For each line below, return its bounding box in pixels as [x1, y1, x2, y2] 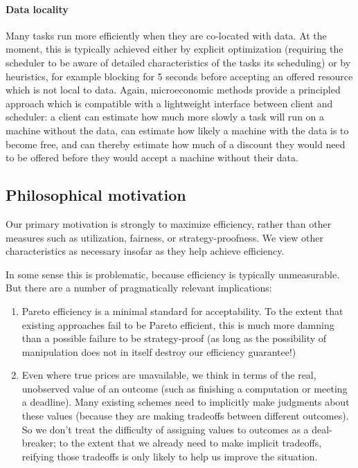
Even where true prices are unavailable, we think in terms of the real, [21, 368, 316, 382]
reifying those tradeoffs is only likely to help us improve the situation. [21, 449, 318, 463]
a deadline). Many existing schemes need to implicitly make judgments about [21, 395, 350, 409]
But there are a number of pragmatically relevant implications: [6, 280, 272, 295]
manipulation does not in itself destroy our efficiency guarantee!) [21, 344, 296, 359]
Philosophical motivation [6, 184, 186, 206]
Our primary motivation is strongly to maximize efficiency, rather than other [6, 216, 332, 231]
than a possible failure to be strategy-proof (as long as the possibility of [21, 331, 327, 345]
